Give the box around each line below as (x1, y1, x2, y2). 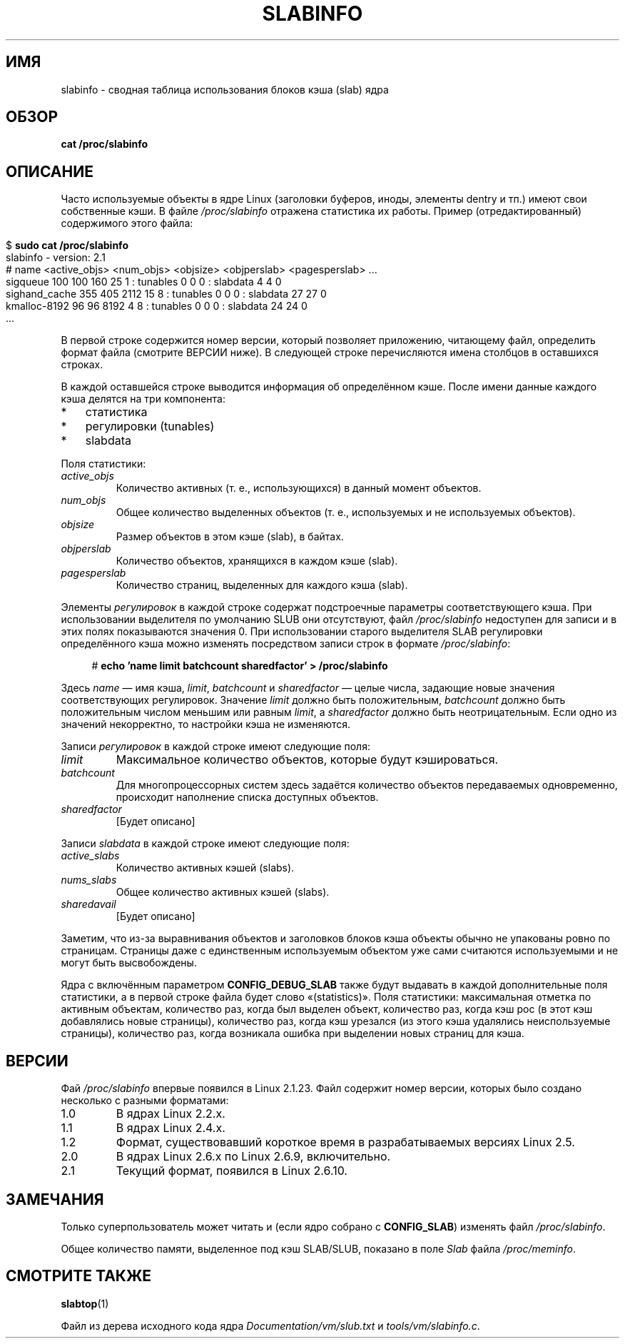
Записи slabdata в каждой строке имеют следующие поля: (61, 837, 350, 850)
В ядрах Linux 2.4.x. (116, 1121, 225, 1136)
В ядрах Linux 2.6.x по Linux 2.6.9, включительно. (116, 1149, 391, 1164)
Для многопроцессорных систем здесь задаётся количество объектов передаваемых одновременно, (116, 779, 618, 792)
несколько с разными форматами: (61, 1094, 229, 1107)
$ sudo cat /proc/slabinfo (6, 239, 128, 252)
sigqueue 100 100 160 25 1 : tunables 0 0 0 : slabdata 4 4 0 (6, 276, 282, 288)
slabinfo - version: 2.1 (6, 251, 106, 264)
